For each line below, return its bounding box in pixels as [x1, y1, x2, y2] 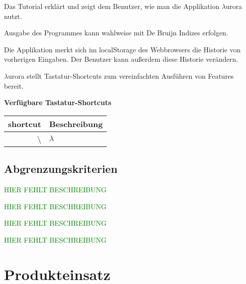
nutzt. [4, 10, 22, 21]
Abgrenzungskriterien [4, 161, 118, 176]
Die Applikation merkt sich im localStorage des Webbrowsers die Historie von [4, 44, 241, 54]
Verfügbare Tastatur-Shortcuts [4, 97, 111, 108]
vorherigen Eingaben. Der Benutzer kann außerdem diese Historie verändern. [4, 54, 238, 64]
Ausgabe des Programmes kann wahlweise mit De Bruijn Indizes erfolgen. [4, 27, 229, 38]
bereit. [4, 80, 24, 91]
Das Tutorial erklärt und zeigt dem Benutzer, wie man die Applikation [4, 1, 220, 11]
